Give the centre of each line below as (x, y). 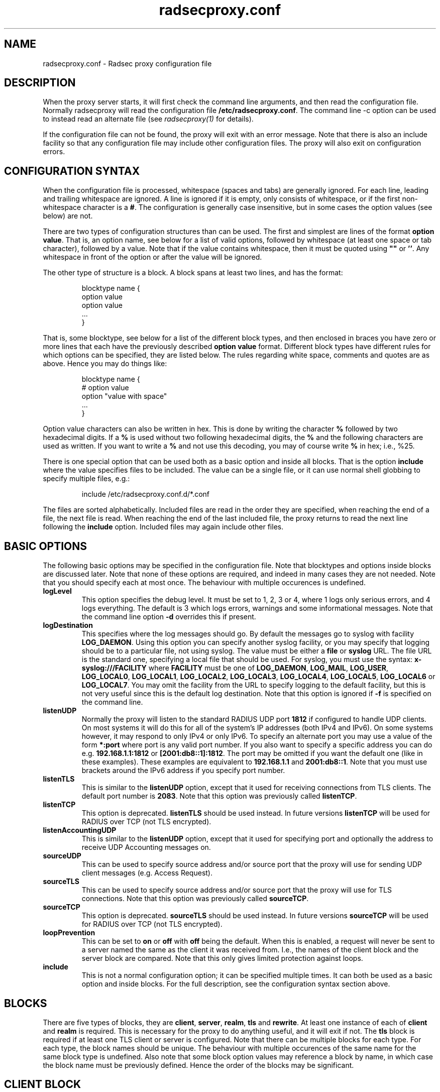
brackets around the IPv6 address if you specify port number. (183, 771)
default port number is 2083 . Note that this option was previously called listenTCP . (219, 796)
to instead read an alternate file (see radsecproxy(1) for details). (148, 119)
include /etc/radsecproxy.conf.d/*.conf (146, 494)
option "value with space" (124, 396)
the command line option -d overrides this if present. (169, 617)
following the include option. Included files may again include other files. (163, 527)
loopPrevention (69, 933)
